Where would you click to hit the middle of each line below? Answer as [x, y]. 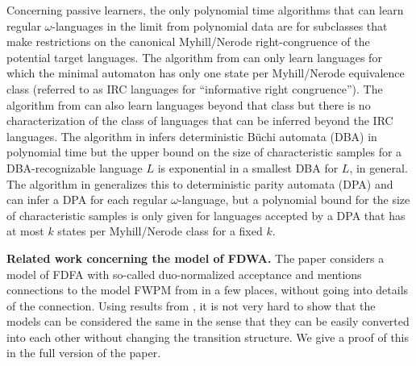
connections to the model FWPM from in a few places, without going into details [208, 290]
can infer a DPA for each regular [87, 200]
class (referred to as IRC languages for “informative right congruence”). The [195, 88]
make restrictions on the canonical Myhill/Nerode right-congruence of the [188, 42]
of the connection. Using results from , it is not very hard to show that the [191, 305]
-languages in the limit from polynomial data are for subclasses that [220, 25]
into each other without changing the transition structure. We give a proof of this [208, 337]
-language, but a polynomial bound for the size [294, 200]
